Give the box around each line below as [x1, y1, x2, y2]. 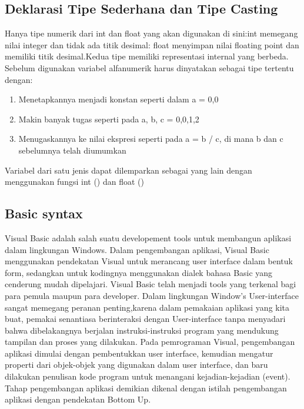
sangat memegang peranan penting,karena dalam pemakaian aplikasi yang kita [5, 301, 290, 313]
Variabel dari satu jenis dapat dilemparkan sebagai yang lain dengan [5, 164, 252, 176]
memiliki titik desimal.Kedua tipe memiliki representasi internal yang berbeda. [5, 50, 289, 62]
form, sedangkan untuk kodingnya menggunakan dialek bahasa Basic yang [5, 266, 273, 278]
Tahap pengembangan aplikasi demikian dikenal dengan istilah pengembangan [5, 381, 287, 394]
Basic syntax [5, 204, 83, 222]
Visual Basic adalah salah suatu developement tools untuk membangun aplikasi [5, 231, 292, 244]
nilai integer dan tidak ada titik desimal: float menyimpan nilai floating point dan [5, 38, 299, 51]
